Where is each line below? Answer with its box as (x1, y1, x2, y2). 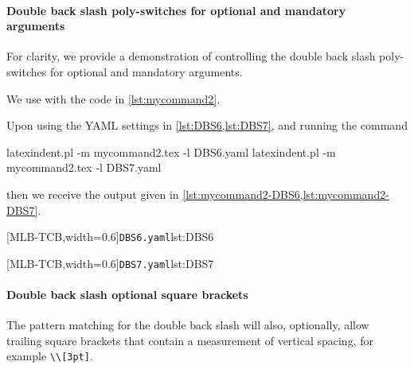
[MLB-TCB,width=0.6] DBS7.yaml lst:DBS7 (6, 254, 214, 271)
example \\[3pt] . (6, 348, 93, 364)
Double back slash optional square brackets (6, 286, 248, 303)
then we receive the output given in (6, 185, 179, 202)
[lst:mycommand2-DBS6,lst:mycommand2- (182, 185, 389, 202)
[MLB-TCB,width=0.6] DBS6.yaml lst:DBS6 (6, 228, 214, 245)
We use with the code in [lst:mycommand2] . (6, 90, 221, 107)
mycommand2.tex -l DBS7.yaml (6, 159, 162, 176)
